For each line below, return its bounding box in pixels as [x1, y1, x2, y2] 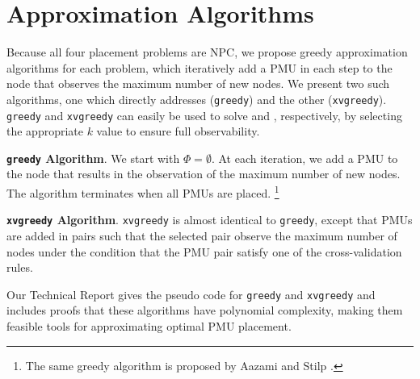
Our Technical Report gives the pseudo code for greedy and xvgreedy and [6, 285, 376, 302]
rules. [6, 259, 33, 276]
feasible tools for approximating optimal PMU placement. [6, 318, 292, 334]
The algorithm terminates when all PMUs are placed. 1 [6, 182, 279, 201]
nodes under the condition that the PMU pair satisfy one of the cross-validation [6, 243, 402, 260]
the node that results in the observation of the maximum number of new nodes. [6, 165, 401, 182]
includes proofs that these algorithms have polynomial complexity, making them [6, 302, 403, 319]
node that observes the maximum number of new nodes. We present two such [6, 75, 390, 92]
